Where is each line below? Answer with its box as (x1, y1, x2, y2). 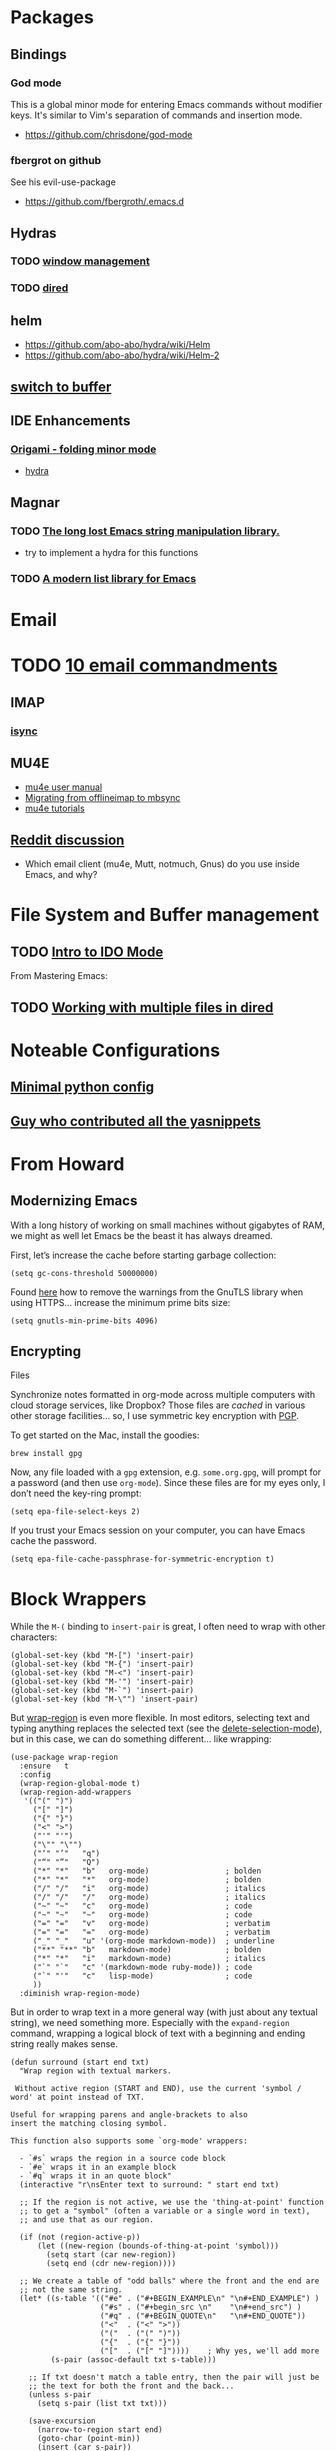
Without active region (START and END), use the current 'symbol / (14, 2084, 302, 2094)
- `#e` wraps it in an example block (19, 2162, 177, 2173)
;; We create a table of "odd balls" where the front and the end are (19, 2276, 320, 2286)
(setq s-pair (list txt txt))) (36, 2399, 168, 2409)
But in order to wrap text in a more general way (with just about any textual (10, 2006, 318, 2018)
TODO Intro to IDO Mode (10, 943, 164, 960)
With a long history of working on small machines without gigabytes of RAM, (10, 1219, 325, 1231)
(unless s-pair (28, 2390, 92, 2400)
